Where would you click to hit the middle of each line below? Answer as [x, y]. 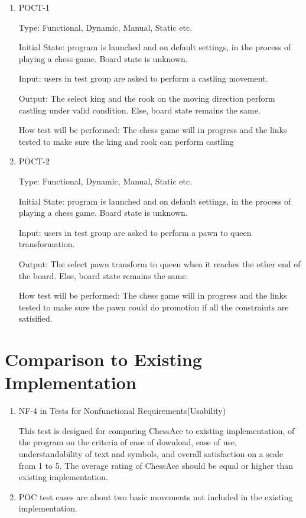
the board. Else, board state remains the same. [103, 275]
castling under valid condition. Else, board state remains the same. [139, 110]
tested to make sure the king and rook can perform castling [126, 141]
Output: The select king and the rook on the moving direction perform [147, 98]
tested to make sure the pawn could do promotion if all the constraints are [154, 307]
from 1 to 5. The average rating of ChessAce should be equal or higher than [156, 465]
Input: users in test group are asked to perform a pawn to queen [135, 232]
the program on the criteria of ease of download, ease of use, [128, 442]
